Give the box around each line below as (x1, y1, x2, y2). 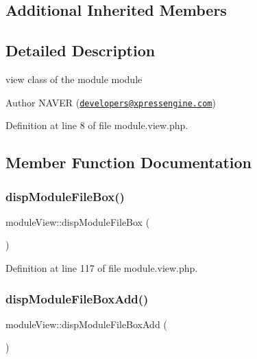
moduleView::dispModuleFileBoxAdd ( (5, 316, 167, 331)
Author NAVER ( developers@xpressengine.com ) (5, 95, 216, 109)
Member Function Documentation (5, 152, 252, 173)
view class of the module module (5, 71, 143, 86)
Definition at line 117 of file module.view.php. (5, 261, 198, 275)
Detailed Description (5, 40, 156, 61)
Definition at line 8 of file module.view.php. (5, 118, 188, 132)
